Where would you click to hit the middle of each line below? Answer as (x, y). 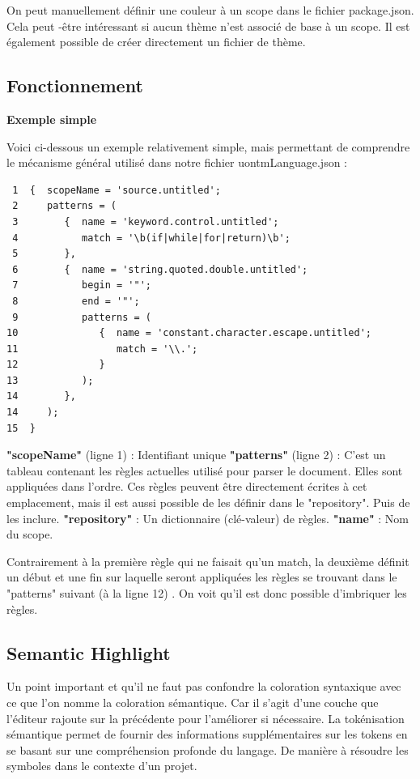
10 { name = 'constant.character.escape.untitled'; (189, 333)
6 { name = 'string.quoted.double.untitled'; (160, 269)
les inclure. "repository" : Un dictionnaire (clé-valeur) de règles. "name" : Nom (208, 518)
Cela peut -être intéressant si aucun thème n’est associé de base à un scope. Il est (208, 26)
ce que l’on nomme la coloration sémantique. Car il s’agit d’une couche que (193, 702)
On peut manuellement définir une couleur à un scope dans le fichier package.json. (210, 10)
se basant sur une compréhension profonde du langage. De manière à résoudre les (208, 749)
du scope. (30, 534)
